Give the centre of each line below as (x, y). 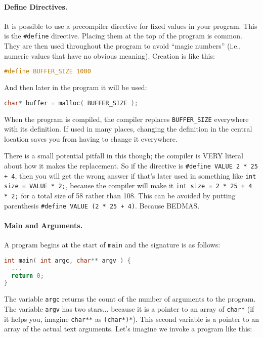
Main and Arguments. (43, 225)
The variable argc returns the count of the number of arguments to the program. (130, 299)
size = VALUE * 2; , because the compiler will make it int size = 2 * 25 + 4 (128, 185)
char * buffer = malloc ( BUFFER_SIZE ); (71, 103)
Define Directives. (36, 6)
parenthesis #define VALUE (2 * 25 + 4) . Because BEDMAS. (102, 205)
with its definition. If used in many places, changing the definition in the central (128, 129)
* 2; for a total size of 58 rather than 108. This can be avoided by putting (120, 195)
